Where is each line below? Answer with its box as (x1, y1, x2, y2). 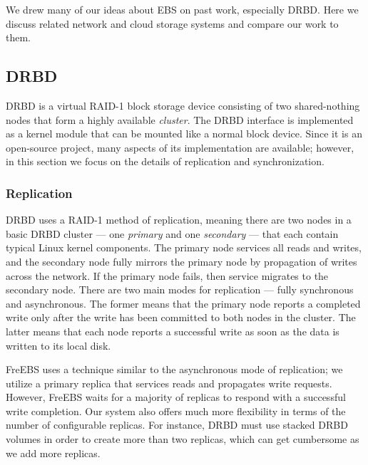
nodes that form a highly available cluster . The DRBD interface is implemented (6, 112, 354, 127)
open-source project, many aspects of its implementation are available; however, (6, 140, 354, 155)
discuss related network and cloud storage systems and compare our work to (6, 16, 339, 31)
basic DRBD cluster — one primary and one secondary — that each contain (6, 226, 339, 241)
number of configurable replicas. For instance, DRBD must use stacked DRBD (6, 417, 348, 432)
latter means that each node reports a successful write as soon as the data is (6, 323, 339, 338)
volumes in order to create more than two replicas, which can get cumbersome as (6, 432, 359, 446)
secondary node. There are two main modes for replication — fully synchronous (6, 282, 354, 297)
